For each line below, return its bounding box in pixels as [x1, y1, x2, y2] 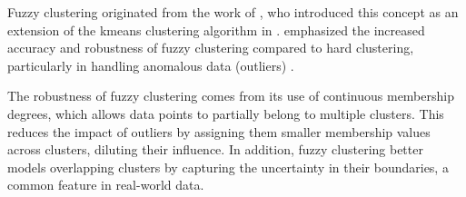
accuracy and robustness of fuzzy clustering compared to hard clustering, [7, 38, 414, 57]
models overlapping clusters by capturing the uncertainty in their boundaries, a [7, 157, 449, 176]
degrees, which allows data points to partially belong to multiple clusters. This [7, 103, 444, 123]
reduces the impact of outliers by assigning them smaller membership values [7, 122, 431, 141]
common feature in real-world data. [7, 175, 204, 194]
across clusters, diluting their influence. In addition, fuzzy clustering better [7, 140, 423, 159]
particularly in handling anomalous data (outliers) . [7, 55, 294, 74]
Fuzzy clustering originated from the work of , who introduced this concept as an [7, 3, 459, 21]
